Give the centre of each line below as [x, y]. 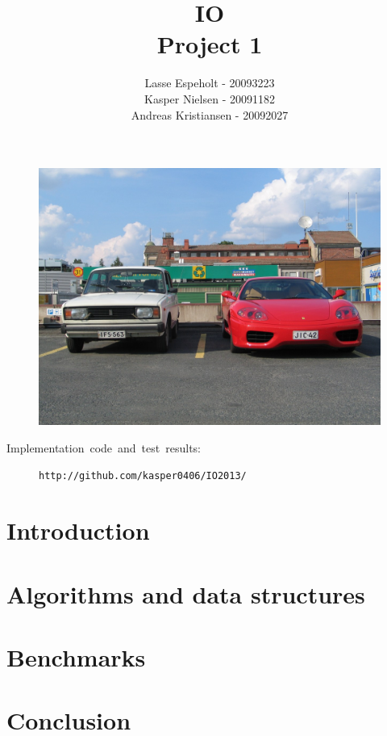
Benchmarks [76, 656]
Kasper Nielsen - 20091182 [210, 98]
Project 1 [210, 44]
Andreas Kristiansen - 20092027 [210, 114]
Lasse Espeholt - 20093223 [210, 83]
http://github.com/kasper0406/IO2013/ [143, 476]
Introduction [78, 530]
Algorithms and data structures [186, 593]
